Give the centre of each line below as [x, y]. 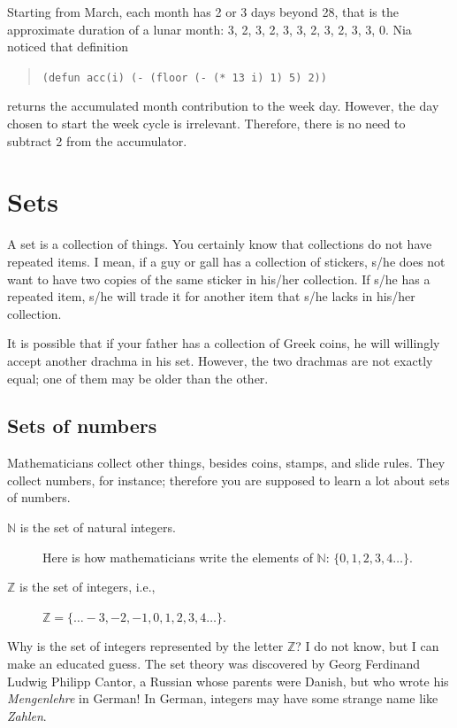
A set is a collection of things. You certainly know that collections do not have [220, 244]
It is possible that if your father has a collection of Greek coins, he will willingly [224, 343]
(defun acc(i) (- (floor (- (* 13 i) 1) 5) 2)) [184, 77]
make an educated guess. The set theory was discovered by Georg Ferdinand [214, 664]
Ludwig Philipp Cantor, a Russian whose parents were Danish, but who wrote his [228, 681]
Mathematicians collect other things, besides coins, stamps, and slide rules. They [226, 463]
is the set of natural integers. [98, 527]
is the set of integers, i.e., [88, 587]
